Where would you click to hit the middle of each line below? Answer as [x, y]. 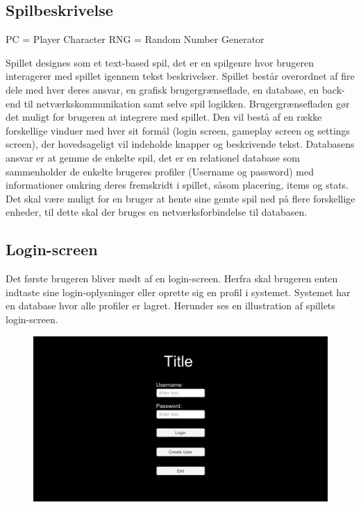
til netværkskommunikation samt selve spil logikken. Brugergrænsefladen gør [187, 103]
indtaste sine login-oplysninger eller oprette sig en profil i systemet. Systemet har [178, 292]
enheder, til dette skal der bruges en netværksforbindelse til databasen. [157, 212]
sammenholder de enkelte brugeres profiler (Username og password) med [160, 171]
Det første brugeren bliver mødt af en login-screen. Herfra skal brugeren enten [172, 278]
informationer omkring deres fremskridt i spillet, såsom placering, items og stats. [177, 185]
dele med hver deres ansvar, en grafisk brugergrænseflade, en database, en [162, 89]
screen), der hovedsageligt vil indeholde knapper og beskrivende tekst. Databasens [180, 144]
